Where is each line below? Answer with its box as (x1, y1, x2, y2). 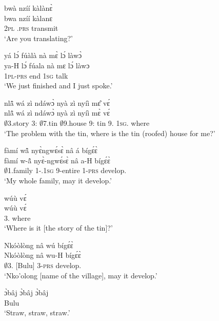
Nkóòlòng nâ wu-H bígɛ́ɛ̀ (4, 250, 81, 260)
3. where (4, 212, 31, 223)
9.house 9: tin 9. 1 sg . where (63, 117, 150, 128)
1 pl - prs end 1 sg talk (4, 70, 68, 81)
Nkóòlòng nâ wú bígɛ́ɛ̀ (4, 239, 73, 250)
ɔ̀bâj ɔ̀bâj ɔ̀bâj (4, 287, 49, 298)
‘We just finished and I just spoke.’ (4, 80, 113, 91)
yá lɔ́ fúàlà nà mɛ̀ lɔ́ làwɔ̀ (4, 50, 82, 61)
